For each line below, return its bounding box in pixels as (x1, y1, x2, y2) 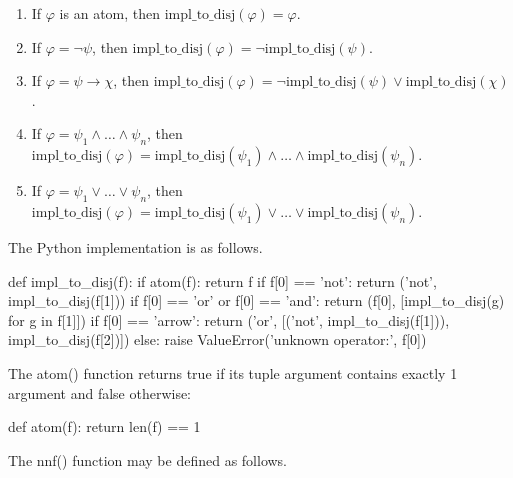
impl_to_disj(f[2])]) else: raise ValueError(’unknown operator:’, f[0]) (8, 329, 427, 350)
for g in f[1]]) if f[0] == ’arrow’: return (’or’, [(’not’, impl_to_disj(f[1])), (8, 309, 450, 330)
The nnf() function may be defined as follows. (8, 449, 288, 470)
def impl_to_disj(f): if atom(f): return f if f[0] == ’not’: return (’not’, (8, 270, 437, 291)
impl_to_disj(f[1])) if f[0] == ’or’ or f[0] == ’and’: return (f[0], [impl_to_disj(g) (8, 290, 505, 311)
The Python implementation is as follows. (8, 236, 263, 257)
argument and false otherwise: (8, 382, 192, 403)
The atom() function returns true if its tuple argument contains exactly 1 (8, 362, 458, 383)
